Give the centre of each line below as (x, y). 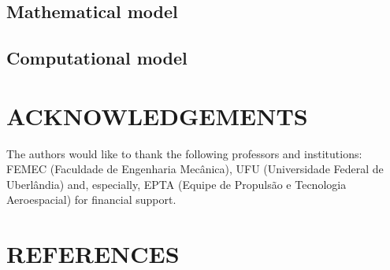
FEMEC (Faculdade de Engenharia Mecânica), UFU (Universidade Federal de (195, 169)
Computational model (97, 58)
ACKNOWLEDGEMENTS (157, 115)
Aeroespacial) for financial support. (91, 200)
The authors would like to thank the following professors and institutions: (184, 153)
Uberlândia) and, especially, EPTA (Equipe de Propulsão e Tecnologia (176, 184)
